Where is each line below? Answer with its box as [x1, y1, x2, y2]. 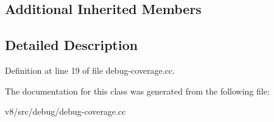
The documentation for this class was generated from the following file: [5, 84, 270, 97]
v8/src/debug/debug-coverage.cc [5, 105, 126, 118]
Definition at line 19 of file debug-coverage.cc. [5, 63, 175, 76]
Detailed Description [5, 35, 138, 54]
